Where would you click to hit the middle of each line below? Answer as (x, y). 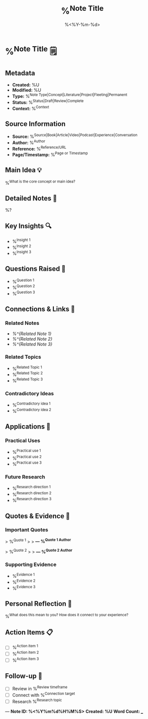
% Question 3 (24, 293)
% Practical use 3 (27, 464)
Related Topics (23, 357)
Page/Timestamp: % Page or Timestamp (50, 154)
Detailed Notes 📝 (31, 198)
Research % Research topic (37, 701)
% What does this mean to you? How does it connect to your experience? (67, 616)
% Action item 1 (25, 647)
